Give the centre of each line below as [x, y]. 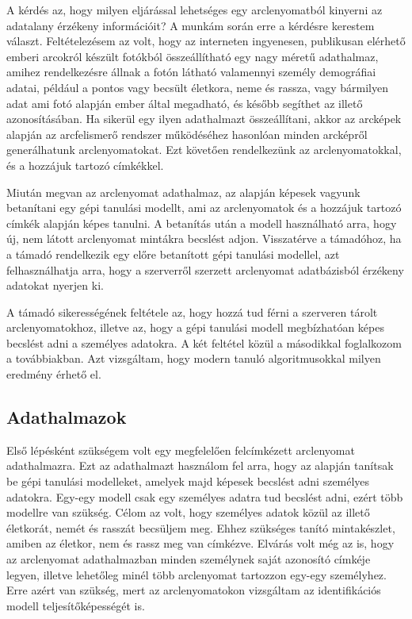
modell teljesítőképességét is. [76, 605]
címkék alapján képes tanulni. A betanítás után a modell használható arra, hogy [202, 223]
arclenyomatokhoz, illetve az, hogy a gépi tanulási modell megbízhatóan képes [195, 327]
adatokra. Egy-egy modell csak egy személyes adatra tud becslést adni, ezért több [205, 496]
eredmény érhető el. [54, 374]
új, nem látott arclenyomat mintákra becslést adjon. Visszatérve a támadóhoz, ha [204, 238]
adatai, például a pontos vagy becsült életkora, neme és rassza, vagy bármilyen [197, 87]
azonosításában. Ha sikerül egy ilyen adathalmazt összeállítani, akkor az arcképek [204, 119]
